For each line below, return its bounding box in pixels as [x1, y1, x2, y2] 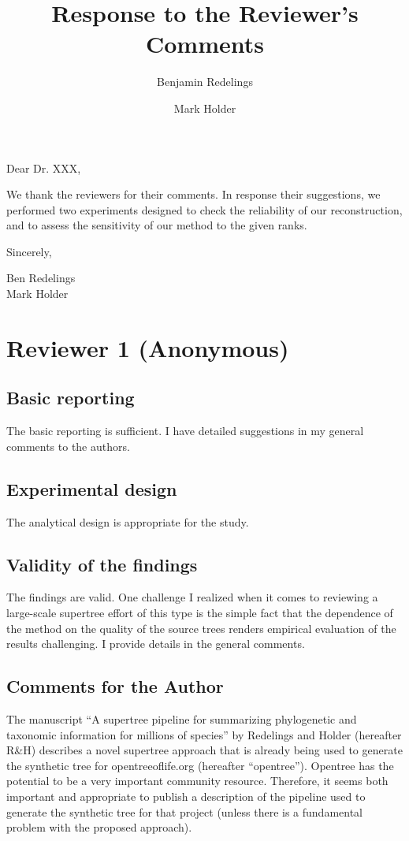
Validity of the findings [6, 552, 198, 576]
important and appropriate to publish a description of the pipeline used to [6, 787, 366, 804]
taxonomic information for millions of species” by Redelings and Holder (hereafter [6, 726, 402, 742]
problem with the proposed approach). [6, 819, 192, 835]
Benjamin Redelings [157, 73, 253, 90]
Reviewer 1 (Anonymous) [6, 331, 289, 363]
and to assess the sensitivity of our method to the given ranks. [6, 217, 307, 233]
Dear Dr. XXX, [6, 159, 81, 176]
